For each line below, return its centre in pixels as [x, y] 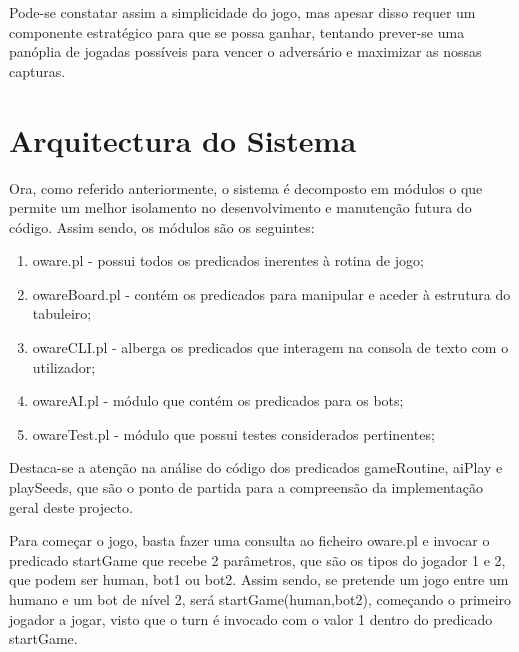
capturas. [37, 70]
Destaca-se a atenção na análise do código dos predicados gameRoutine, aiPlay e [256, 467]
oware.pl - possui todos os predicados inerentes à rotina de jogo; [228, 260]
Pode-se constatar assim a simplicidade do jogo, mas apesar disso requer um [242, 12]
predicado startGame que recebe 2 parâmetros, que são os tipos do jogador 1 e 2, [257, 559]
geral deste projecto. [71, 506]
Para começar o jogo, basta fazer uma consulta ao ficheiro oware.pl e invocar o [249, 540]
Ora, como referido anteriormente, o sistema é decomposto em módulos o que [246, 187]
